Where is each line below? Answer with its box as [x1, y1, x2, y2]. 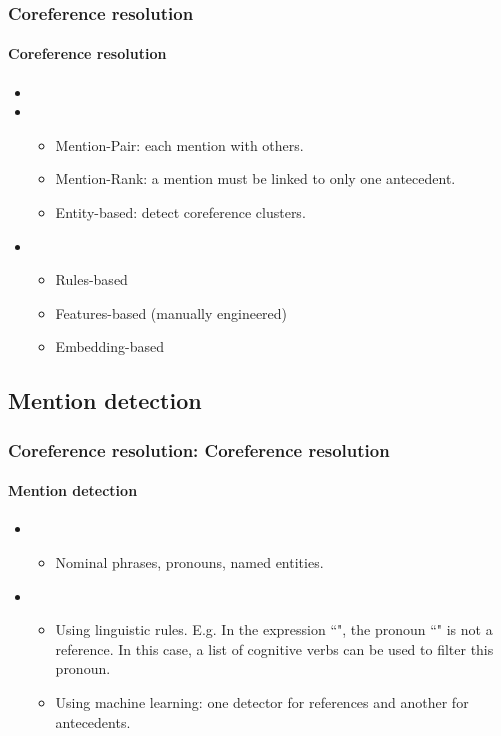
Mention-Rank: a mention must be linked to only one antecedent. [55, 168, 456, 189]
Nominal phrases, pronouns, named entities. [55, 552, 324, 572]
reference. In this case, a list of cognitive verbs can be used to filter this [55, 638, 494, 659]
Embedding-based [55, 336, 164, 357]
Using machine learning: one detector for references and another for [55, 691, 469, 712]
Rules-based [55, 269, 128, 290]
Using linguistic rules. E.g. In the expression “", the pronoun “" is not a [55, 619, 493, 640]
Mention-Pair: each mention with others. [55, 134, 304, 155]
